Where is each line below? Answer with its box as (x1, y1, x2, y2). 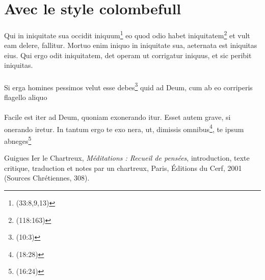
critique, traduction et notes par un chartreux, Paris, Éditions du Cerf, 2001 (4, 162, 242, 173)
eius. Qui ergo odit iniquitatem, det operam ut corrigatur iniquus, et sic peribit (4, 49, 252, 60)
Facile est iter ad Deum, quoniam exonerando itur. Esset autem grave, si (4, 112, 231, 122)
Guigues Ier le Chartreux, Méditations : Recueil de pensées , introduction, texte (4, 152, 250, 163)
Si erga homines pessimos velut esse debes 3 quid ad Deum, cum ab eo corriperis (4, 80, 253, 92)
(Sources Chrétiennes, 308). (4, 172, 90, 183)
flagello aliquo (4, 91, 47, 102)
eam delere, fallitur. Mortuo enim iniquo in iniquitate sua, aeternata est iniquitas (4, 40, 257, 50)
